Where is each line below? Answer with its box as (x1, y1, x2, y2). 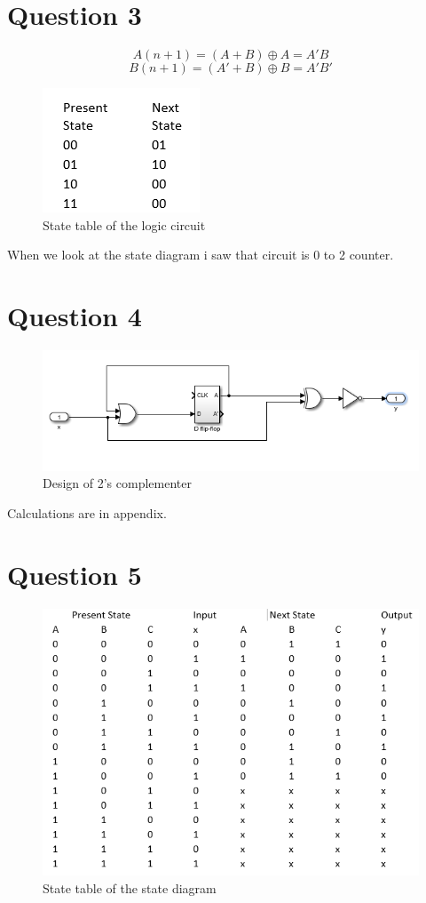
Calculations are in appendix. (7, 503, 167, 522)
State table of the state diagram (43, 878, 217, 897)
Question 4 (7, 298, 142, 334)
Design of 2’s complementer (43, 474, 192, 492)
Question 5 (7, 555, 142, 592)
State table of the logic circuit (43, 215, 206, 234)
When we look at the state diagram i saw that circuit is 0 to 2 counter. (7, 245, 394, 264)
